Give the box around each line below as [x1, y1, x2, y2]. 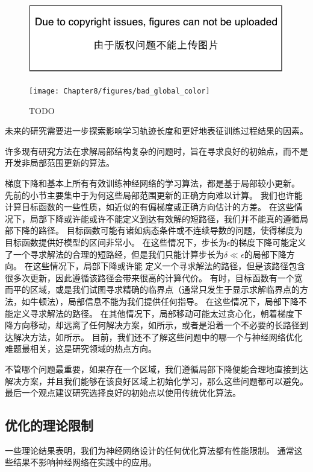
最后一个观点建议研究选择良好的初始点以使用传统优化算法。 [5, 386, 241, 399]
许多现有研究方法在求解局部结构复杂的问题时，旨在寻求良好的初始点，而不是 [5, 144, 308, 157]
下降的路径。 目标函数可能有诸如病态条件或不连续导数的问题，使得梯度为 [13, 224, 303, 237]
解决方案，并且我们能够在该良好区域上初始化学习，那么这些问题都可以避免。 [5, 374, 308, 387]
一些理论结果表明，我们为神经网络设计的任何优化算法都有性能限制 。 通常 [5, 444, 294, 456]
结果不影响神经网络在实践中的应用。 [13, 456, 156, 468]
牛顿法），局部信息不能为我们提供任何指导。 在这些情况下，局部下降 [29, 295, 299, 307]
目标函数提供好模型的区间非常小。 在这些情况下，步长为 [5, 235, 227, 248]
